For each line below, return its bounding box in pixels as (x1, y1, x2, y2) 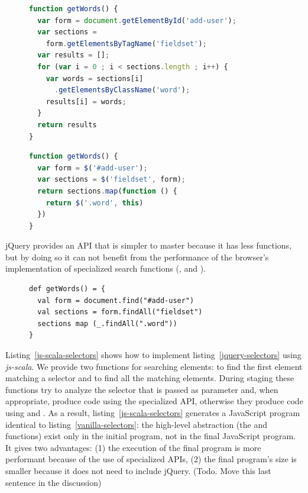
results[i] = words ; (46, 97, 127, 106)
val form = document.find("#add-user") (37, 296, 194, 305)
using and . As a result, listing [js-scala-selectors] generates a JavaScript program (5, 407, 300, 418)
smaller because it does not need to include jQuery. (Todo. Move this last (5, 464, 271, 476)
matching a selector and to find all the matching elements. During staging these (5, 372, 294, 384)
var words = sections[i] (46, 74, 144, 83)
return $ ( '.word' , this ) (46, 198, 144, 207)
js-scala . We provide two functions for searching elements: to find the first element (5, 360, 303, 372)
